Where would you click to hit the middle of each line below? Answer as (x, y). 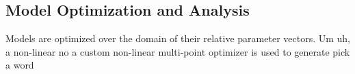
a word (20, 65)
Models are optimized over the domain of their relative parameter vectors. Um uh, (178, 38)
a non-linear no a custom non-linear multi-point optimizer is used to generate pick (178, 51)
